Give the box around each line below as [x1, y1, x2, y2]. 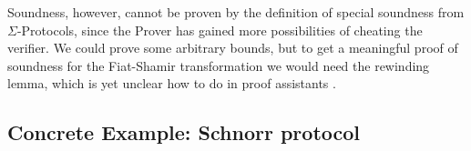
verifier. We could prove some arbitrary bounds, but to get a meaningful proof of [7, 38, 458, 57]
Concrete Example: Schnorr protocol [7, 118, 361, 146]
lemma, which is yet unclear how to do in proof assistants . [7, 74, 336, 93]
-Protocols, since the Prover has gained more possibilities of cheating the [16, 20, 423, 39]
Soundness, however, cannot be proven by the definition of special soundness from [7, 3, 465, 21]
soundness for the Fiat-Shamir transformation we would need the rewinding [7, 55, 430, 75]
